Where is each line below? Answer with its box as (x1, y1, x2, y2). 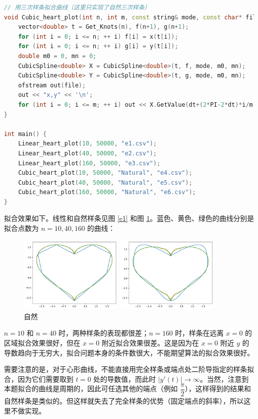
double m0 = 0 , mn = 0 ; (18, 52, 97, 60)
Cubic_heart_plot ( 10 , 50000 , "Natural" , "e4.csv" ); (18, 169, 193, 177)
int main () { (4, 130, 47, 138)
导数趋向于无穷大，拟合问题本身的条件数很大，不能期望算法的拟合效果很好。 (4, 347, 254, 357)
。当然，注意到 (200, 373, 249, 384)
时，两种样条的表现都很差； (59, 328, 149, 338)
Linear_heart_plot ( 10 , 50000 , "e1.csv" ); (18, 140, 157, 147)
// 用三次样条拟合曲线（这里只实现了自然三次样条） (4, 4, 150, 11)
